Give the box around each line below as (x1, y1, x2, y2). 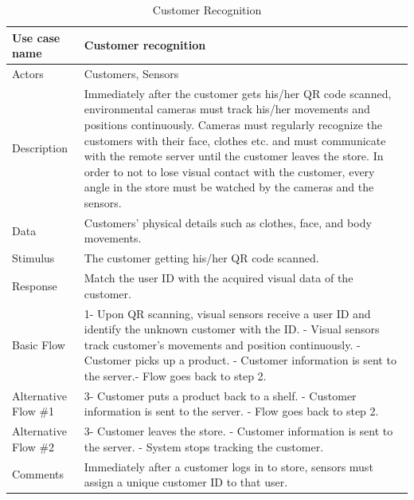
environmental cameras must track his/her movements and (84, 100, 370, 117)
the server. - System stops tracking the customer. (84, 438, 324, 455)
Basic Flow (12, 336, 65, 352)
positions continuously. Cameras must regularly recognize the (84, 116, 383, 133)
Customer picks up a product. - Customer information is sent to (84, 352, 396, 368)
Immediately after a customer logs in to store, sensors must (84, 458, 373, 474)
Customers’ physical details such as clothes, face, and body (84, 214, 372, 230)
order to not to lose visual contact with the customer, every (84, 163, 375, 179)
